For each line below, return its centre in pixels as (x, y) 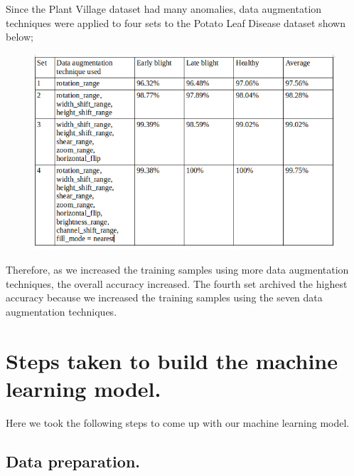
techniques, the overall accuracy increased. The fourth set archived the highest (177, 283)
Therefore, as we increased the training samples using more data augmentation (177, 269)
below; (20, 37)
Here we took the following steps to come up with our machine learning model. (178, 422)
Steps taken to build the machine (172, 360)
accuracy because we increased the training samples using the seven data (164, 297)
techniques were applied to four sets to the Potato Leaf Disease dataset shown (176, 22)
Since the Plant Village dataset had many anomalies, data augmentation (164, 9)
